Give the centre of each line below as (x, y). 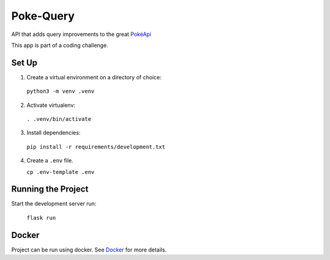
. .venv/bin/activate (59, 119)
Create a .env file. (50, 161)
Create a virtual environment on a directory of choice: (94, 77)
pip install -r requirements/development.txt (96, 147)
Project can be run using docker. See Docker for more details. (89, 250)
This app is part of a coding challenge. (60, 45)
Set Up (24, 63)
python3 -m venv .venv (61, 91)
